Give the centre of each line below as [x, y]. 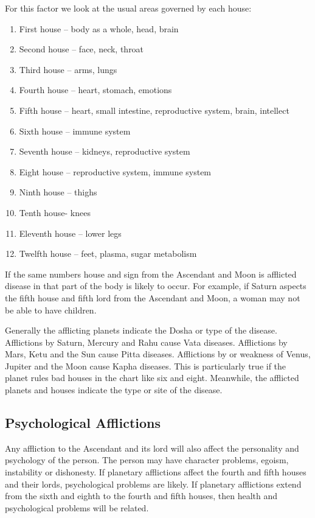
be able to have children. [51, 310]
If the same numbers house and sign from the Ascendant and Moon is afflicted [151, 274]
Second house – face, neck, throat [81, 49]
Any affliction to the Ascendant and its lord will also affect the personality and [152, 448]
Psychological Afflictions [83, 423]
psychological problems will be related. [77, 507]
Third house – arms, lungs [68, 69]
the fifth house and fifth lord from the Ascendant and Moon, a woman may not [153, 297]
